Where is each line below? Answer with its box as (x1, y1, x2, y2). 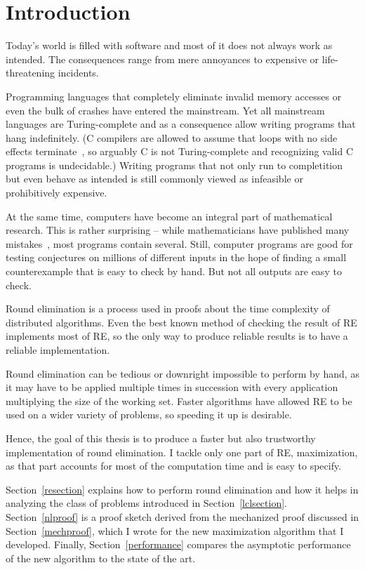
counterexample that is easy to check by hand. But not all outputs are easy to (6, 264, 342, 279)
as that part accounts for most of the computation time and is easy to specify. (6, 458, 342, 473)
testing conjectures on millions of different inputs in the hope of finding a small (6, 250, 347, 265)
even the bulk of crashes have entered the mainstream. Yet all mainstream (6, 102, 325, 117)
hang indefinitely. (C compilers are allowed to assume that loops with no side (6, 130, 338, 145)
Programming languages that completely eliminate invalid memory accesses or (6, 88, 342, 103)
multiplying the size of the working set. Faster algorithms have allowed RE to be (6, 393, 352, 408)
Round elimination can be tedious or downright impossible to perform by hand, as (6, 366, 359, 380)
